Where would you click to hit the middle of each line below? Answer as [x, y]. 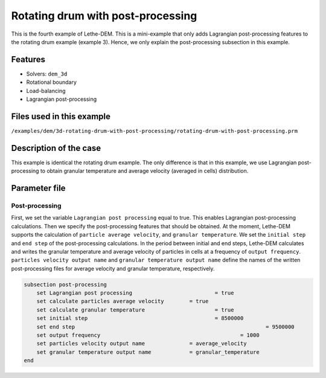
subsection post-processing [65, 284]
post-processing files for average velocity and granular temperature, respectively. [113, 268]
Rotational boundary [51, 82]
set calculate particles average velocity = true [123, 301]
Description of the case [56, 148]
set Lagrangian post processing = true [135, 293]
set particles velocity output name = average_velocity [142, 344]
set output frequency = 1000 [148, 335]
